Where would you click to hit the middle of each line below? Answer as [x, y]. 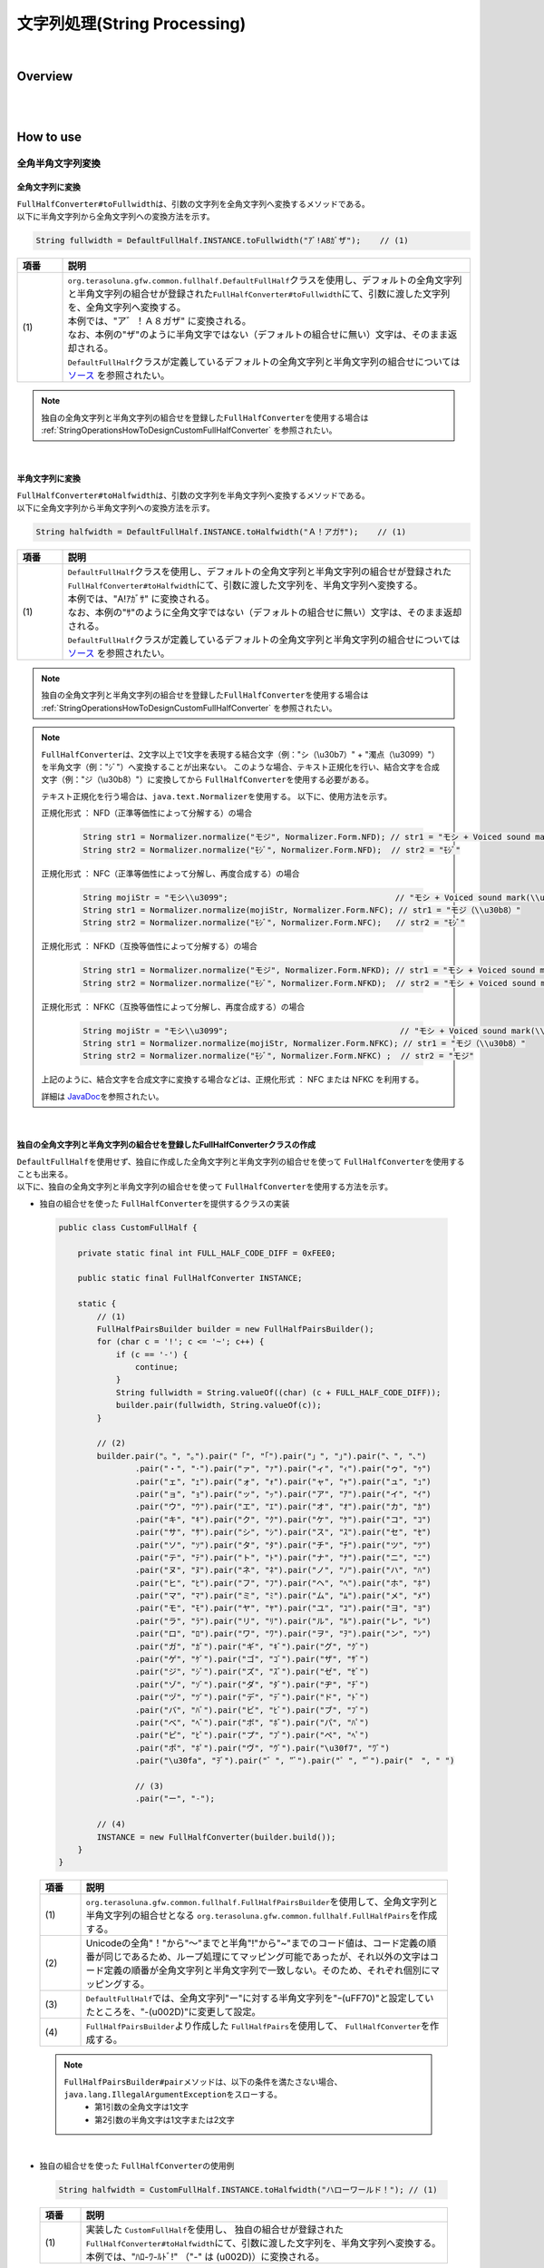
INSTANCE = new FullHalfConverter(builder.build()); [216, 1837]
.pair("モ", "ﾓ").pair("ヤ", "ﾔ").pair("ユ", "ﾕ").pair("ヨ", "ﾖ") [283, 1608]
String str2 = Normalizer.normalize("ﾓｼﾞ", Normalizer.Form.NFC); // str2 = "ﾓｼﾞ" [274, 923]
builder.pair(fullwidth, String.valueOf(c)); [219, 1405]
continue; [156, 1367]
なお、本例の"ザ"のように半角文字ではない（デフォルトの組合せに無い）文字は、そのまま [258, 335]
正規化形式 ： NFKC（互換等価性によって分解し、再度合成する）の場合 [173, 1006]
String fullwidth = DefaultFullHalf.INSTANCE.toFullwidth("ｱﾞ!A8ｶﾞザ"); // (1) [222, 241]
